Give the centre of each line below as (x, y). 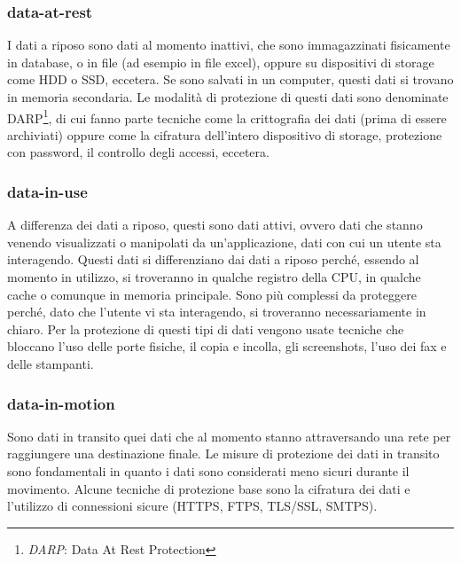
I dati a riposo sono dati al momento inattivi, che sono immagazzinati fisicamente (229, 45)
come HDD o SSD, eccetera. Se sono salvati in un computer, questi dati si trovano (230, 79)
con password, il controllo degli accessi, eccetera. (138, 152)
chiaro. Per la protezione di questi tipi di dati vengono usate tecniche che (206, 328)
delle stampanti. (51, 364)
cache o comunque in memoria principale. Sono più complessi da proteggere (212, 294)
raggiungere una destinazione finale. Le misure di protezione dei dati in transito (223, 454)
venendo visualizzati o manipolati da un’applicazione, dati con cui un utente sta (224, 242)
